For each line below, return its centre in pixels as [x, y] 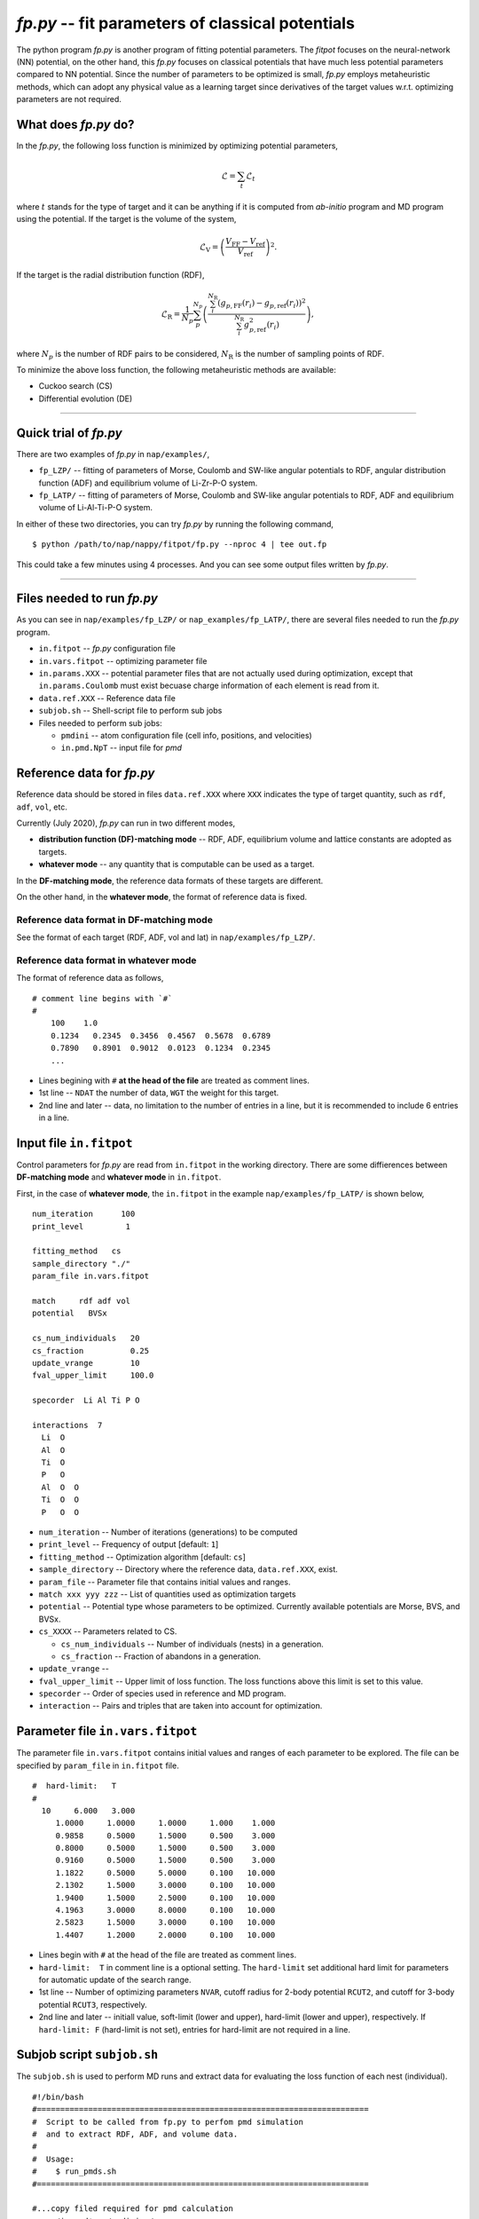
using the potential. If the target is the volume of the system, [126, 219]
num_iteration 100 [84, 1214]
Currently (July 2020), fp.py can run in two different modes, [126, 823]
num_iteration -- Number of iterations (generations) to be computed [168, 1532]
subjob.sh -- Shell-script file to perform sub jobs [130, 711]
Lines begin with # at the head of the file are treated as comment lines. [168, 1955]
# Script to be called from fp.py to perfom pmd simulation [168, 2122]
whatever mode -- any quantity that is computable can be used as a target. [177, 865]
